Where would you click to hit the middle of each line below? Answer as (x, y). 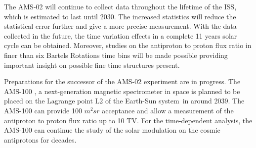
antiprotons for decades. (40, 139)
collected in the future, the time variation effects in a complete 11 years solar (121, 35)
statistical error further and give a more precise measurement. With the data (120, 26)
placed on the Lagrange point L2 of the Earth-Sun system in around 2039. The (124, 101)
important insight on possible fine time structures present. (92, 65)
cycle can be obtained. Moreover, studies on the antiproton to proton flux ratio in (128, 45)
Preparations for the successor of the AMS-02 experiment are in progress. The (122, 81)
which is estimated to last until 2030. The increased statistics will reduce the (120, 16)
